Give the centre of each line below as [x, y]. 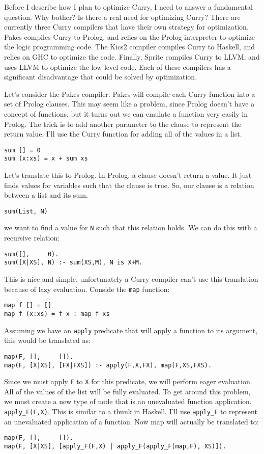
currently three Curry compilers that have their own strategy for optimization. [126, 27]
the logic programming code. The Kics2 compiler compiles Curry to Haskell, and [130, 47]
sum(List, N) [26, 211]
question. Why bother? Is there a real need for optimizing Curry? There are [122, 17]
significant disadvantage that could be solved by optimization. [101, 77]
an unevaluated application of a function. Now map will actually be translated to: [131, 421]
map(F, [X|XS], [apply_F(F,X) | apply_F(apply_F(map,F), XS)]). [115, 446]
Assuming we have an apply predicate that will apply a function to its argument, [131, 330]
